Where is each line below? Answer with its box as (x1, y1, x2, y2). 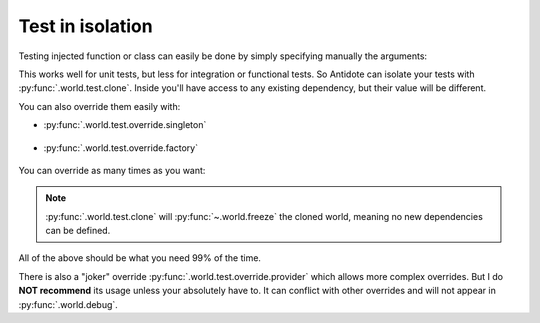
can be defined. (45, 225, 111, 237)
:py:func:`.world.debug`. (18, 298, 119, 310)
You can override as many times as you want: (18, 164, 206, 176)
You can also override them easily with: (18, 100, 181, 112)
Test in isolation (18, 15, 154, 37)
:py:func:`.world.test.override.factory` (43, 141, 199, 154)
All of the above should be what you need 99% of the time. (18, 252, 262, 264)
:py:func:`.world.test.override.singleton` (43, 119, 207, 131)
